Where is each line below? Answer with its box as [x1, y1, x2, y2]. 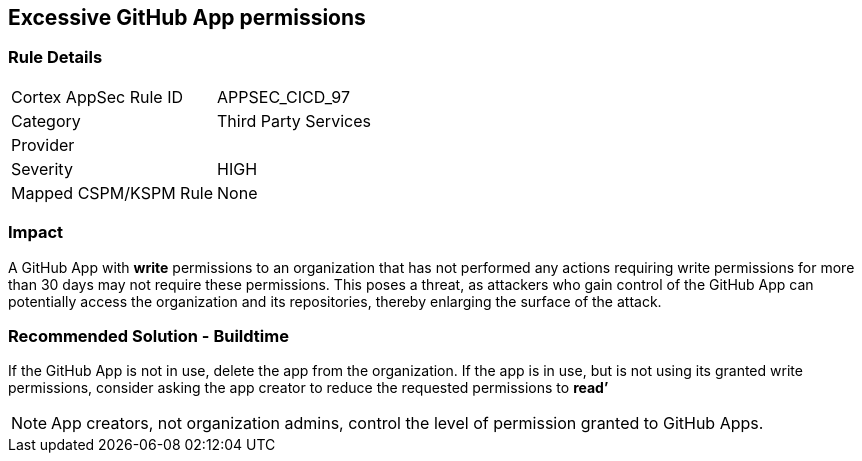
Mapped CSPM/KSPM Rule [11, 182, 214, 203]
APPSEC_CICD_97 [217, 86, 350, 107]
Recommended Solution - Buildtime [8, 325, 289, 346]
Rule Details [8, 47, 103, 68]
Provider [11, 134, 75, 155]
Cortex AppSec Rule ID [11, 86, 184, 107]
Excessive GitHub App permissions [8, 5, 366, 30]
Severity [11, 158, 73, 179]
